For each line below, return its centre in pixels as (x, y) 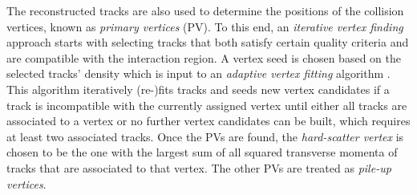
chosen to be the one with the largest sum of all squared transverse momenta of (202, 152)
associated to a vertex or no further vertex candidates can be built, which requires (208, 121)
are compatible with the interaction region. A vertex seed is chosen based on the (204, 57)
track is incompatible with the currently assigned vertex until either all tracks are (207, 105)
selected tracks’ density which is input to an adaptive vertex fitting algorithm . (198, 73)
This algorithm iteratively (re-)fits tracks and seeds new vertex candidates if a (198, 89)
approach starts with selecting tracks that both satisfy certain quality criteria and (208, 42)
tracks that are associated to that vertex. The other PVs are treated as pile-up (199, 167)
